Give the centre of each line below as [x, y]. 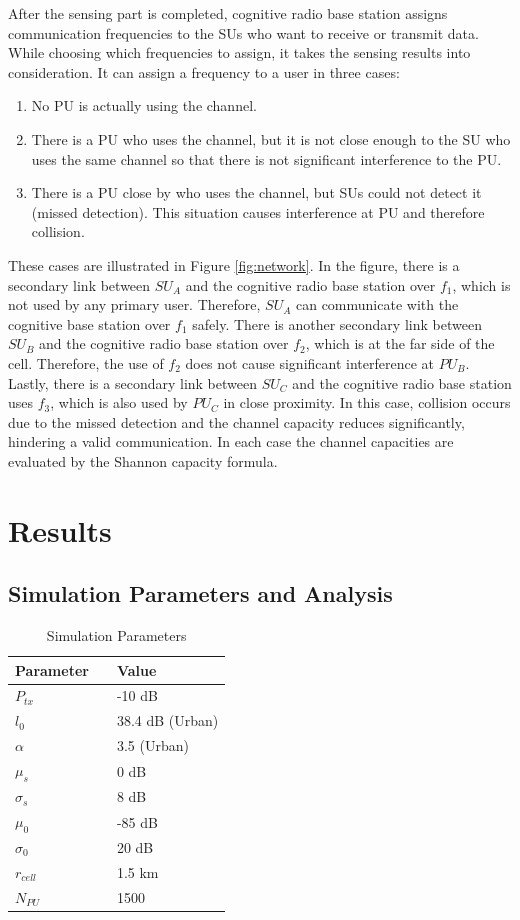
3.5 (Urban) [152, 745]
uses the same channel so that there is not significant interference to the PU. [266, 158]
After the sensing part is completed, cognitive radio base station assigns [228, 13]
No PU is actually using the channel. [144, 105]
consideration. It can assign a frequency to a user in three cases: [204, 71]
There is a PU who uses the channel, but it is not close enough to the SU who [271, 138]
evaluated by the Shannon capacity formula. [143, 460]
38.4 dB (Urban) [167, 720]
